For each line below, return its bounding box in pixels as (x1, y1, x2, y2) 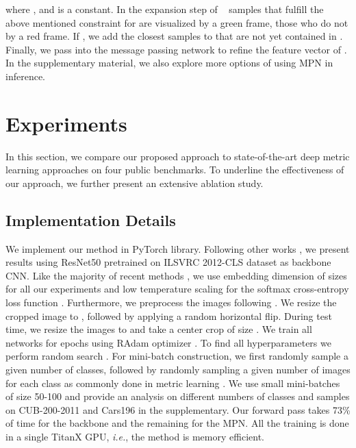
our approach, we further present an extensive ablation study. (5, 175, 264, 190)
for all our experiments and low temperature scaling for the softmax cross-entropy (5, 282, 349, 296)
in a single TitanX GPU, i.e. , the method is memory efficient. (5, 429, 264, 443)
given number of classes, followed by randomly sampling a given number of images (5, 362, 351, 377)
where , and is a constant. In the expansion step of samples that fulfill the (5, 2, 324, 16)
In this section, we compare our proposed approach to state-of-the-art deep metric (5, 149, 350, 163)
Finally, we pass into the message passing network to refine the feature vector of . (5, 42, 347, 56)
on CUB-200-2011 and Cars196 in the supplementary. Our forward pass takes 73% (5, 402, 351, 416)
